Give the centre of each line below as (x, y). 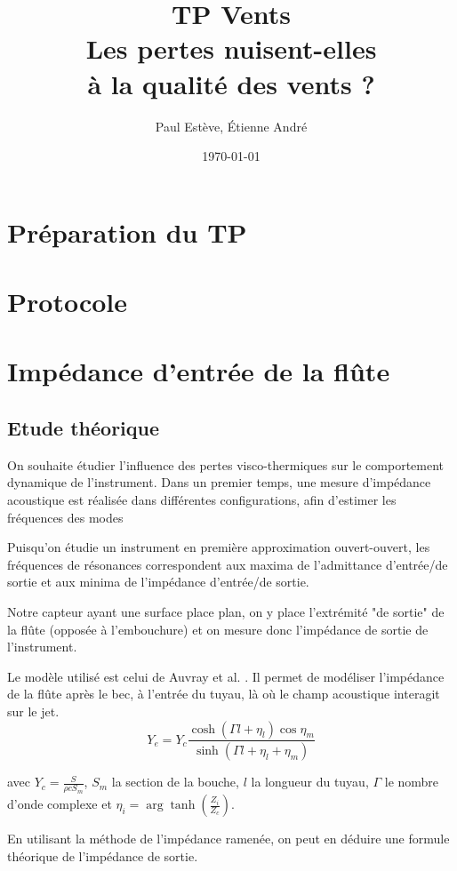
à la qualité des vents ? (231, 83)
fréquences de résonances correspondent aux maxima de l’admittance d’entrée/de (228, 564)
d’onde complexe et (60, 804)
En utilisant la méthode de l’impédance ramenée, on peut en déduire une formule (228, 839)
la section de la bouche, (175, 782)
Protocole (67, 302)
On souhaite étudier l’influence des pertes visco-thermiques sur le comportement (226, 464)
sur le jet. (33, 711)
